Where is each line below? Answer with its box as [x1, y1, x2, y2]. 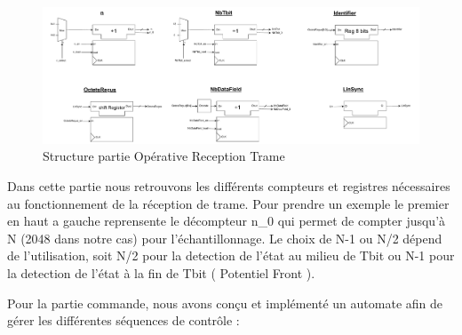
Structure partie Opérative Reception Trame [43, 147, 285, 165]
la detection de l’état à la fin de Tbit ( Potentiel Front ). [7, 263, 315, 282]
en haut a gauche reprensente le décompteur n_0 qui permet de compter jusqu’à [7, 211, 446, 230]
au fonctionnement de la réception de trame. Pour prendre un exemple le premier [7, 194, 450, 212]
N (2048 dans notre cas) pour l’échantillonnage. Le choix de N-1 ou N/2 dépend [7, 228, 442, 247]
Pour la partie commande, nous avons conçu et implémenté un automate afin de [7, 293, 443, 312]
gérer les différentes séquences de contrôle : [7, 311, 240, 330]
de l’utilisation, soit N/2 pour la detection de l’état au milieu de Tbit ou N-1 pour [7, 246, 455, 265]
